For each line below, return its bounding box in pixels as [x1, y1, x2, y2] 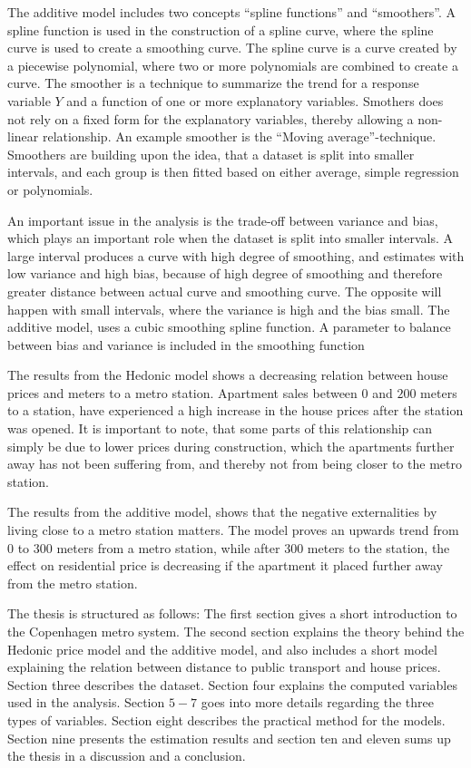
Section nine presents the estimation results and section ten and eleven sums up [7, 728, 451, 747]
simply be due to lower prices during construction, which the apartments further [7, 436, 455, 455]
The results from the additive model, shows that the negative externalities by [7, 502, 437, 521]
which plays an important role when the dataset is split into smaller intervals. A [7, 228, 453, 248]
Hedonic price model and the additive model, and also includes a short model [7, 639, 437, 658]
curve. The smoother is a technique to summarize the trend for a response [7, 73, 419, 92]
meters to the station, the [307, 538, 450, 557]
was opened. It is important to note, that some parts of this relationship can [7, 419, 433, 438]
